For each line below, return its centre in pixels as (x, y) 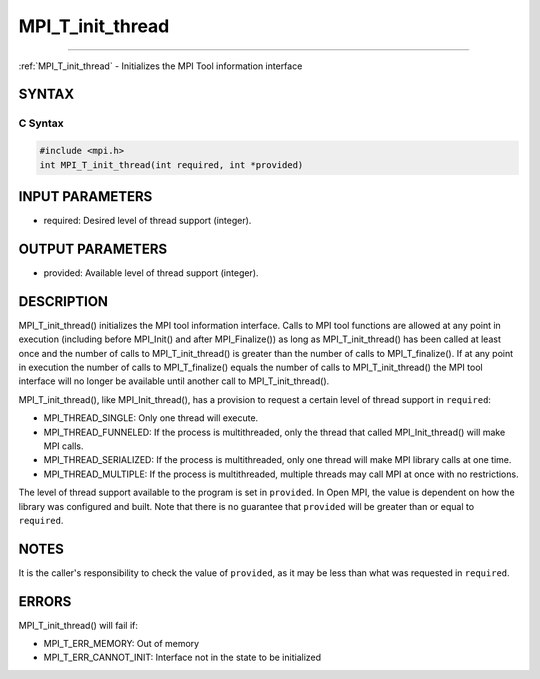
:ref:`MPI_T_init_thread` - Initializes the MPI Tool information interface (160, 66)
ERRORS (45, 601)
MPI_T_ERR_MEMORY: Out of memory (121, 644)
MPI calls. (63, 446)
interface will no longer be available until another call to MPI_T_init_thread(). (174, 381)
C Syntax (41, 123)
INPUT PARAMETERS (85, 196)
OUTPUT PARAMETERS (93, 248)
